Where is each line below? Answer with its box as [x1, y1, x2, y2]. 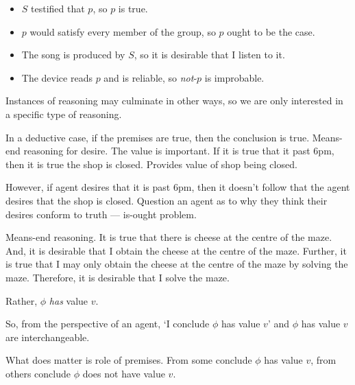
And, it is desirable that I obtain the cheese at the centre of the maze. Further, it [5, 243, 347, 257]
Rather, [5, 293, 38, 307]
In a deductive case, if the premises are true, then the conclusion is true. [5, 130, 310, 144]
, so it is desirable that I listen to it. [134, 47, 285, 62]
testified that [31, 1, 85, 15]
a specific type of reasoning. [5, 106, 122, 121]
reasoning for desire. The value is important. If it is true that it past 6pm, [23, 143, 334, 158]
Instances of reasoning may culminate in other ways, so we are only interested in [5, 93, 343, 108]
